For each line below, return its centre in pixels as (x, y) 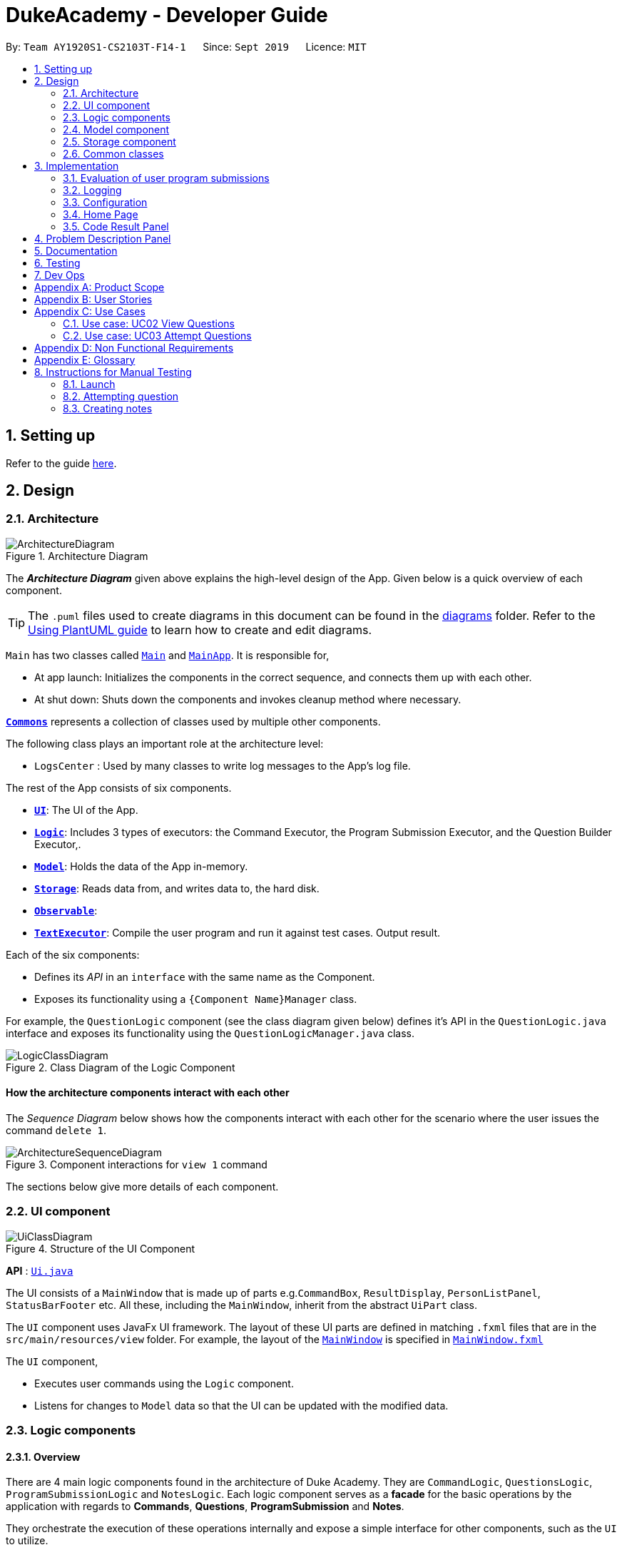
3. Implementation (77, 165)
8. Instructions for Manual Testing (113, 372)
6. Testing (57, 262)
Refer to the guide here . (61, 463)
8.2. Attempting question (121, 396)
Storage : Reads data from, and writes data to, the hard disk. (177, 888)
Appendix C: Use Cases (90, 311)
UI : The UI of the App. (86, 810)
